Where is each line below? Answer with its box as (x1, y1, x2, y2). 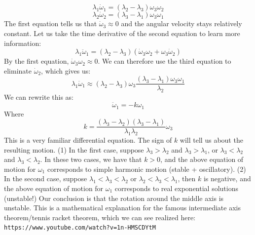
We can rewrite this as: (4, 92, 73, 102)
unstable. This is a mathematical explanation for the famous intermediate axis (4, 202, 241, 213)
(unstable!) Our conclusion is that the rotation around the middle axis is (4, 193, 224, 203)
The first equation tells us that (4, 18, 97, 29)
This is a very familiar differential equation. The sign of (4, 134, 172, 145)
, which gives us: (41, 65, 91, 76)
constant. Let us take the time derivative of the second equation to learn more (4, 28, 240, 39)
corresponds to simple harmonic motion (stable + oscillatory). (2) (47, 163, 246, 174)
